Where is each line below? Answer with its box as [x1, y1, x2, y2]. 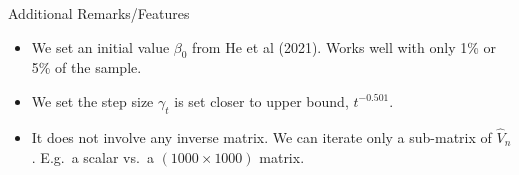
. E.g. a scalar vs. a [31, 146, 154, 167]
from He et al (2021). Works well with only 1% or [192, 36, 496, 57]
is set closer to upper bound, [174, 90, 349, 111]
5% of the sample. [31, 57, 142, 78]
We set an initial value [31, 36, 170, 57]
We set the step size [31, 90, 154, 111]
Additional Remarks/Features [8, 3, 190, 23]
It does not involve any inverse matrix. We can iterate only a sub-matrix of [31, 127, 492, 147]
